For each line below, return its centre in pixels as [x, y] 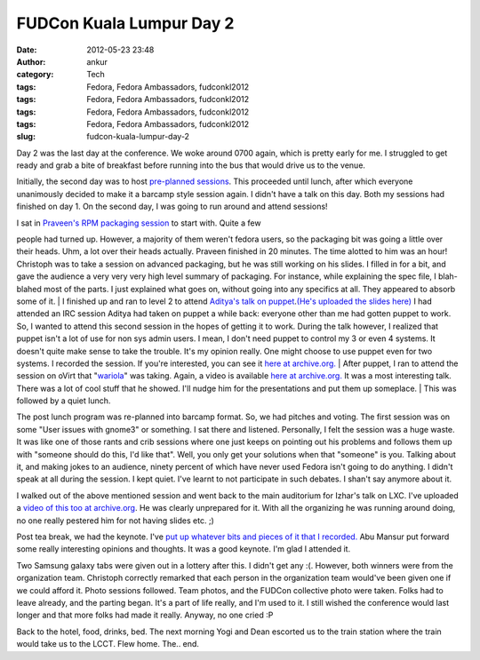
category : [35, 75]
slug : [26, 137]
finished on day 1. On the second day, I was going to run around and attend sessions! [172, 207]
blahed [29, 289]
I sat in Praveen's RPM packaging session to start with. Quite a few [139, 223]
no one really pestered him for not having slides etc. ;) [116, 521]
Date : [27, 50]
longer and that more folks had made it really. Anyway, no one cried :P [145, 615]
